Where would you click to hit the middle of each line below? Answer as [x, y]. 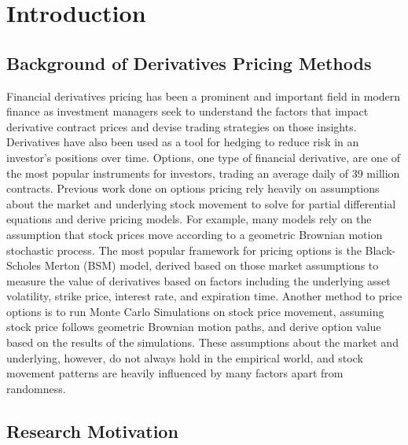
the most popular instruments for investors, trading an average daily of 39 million [203, 173]
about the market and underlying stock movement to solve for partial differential [201, 203]
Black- [380, 250]
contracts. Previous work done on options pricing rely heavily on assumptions [193, 188]
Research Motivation [92, 430]
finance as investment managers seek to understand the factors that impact [187, 111]
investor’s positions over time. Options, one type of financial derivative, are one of [204, 157]
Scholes [24, 265]
